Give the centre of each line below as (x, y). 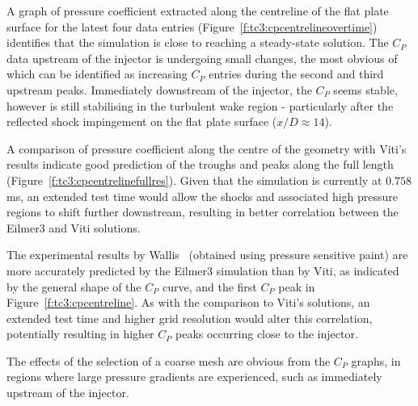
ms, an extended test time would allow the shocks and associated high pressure (203, 196)
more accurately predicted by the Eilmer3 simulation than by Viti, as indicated (203, 270)
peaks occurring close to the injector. (267, 334)
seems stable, (365, 89)
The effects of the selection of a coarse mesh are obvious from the (169, 360)
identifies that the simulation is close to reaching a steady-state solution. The (198, 42)
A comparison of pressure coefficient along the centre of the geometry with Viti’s (207, 148)
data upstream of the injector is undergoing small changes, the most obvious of (202, 58)
